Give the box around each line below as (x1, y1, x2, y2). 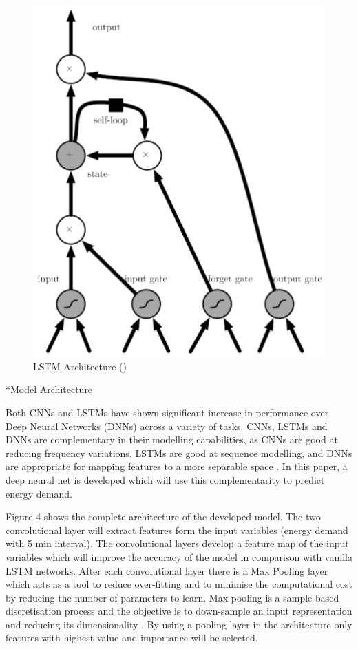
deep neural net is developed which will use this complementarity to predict (6, 472, 325, 487)
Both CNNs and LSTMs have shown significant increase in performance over (6, 405, 329, 419)
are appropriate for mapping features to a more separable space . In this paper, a (6, 459, 348, 474)
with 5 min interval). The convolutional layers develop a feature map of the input (6, 536, 349, 551)
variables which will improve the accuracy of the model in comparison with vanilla (6, 549, 352, 564)
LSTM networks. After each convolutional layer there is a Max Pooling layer (6, 563, 328, 577)
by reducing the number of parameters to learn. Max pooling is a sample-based (6, 590, 339, 604)
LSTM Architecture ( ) (33, 359, 127, 373)
